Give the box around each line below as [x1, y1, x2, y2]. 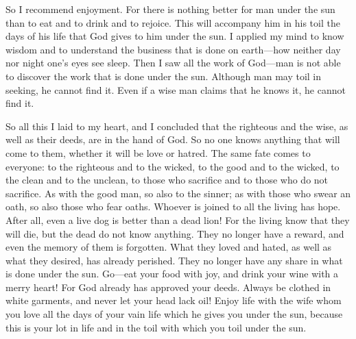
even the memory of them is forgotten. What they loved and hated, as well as [5, 240, 332, 254]
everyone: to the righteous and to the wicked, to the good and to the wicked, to [5, 159, 340, 173]
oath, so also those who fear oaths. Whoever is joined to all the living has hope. [5, 199, 341, 214]
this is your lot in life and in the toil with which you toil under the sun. [5, 320, 307, 334]
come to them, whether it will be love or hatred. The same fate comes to [5, 145, 311, 160]
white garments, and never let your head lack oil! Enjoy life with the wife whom [5, 293, 342, 307]
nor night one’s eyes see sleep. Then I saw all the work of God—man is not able [5, 55, 341, 70]
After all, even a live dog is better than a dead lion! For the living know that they [5, 212, 350, 227]
